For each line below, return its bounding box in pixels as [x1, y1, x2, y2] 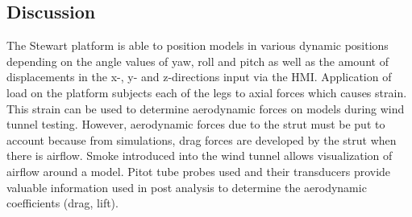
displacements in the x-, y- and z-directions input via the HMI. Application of [6, 68, 392, 85]
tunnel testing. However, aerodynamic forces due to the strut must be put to [6, 116, 385, 133]
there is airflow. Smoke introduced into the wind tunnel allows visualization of [6, 147, 393, 164]
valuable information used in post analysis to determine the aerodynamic [6, 178, 367, 195]
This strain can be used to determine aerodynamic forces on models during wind [6, 100, 405, 117]
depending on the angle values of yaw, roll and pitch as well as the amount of [6, 52, 389, 69]
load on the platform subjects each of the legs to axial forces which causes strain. [6, 84, 407, 100]
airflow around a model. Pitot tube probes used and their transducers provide [6, 162, 391, 179]
